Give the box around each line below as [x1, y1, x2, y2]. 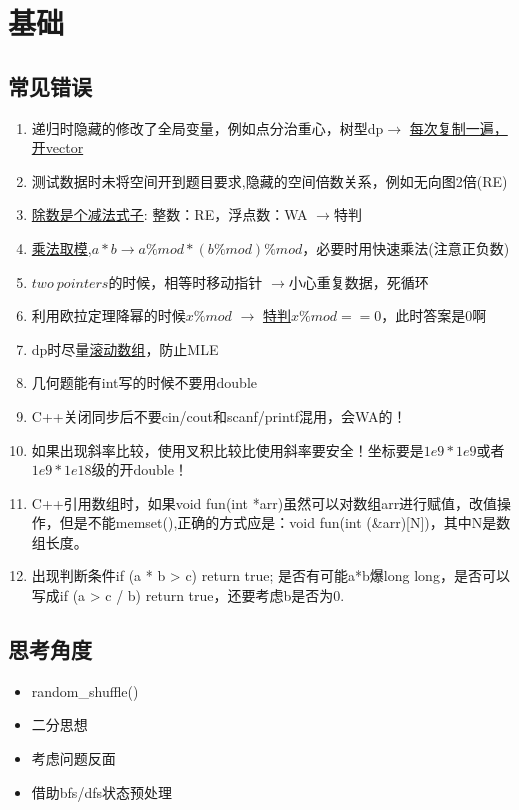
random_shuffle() [31, 680, 139, 701]
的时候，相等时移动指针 [108, 271, 263, 292]
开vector [31, 137, 84, 158]
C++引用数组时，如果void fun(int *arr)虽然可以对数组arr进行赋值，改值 [31, 492, 498, 513]
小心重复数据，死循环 [288, 271, 429, 292]
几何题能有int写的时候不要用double [31, 372, 257, 393]
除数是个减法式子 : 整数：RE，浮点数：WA [31, 204, 308, 225]
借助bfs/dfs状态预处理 [31, 781, 172, 802]
